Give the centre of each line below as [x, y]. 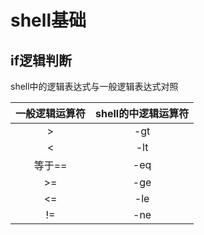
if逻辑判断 [41, 60]
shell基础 [48, 20]
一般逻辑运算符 [51, 113]
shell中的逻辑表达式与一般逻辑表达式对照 [94, 86]
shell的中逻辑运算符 [142, 113]
